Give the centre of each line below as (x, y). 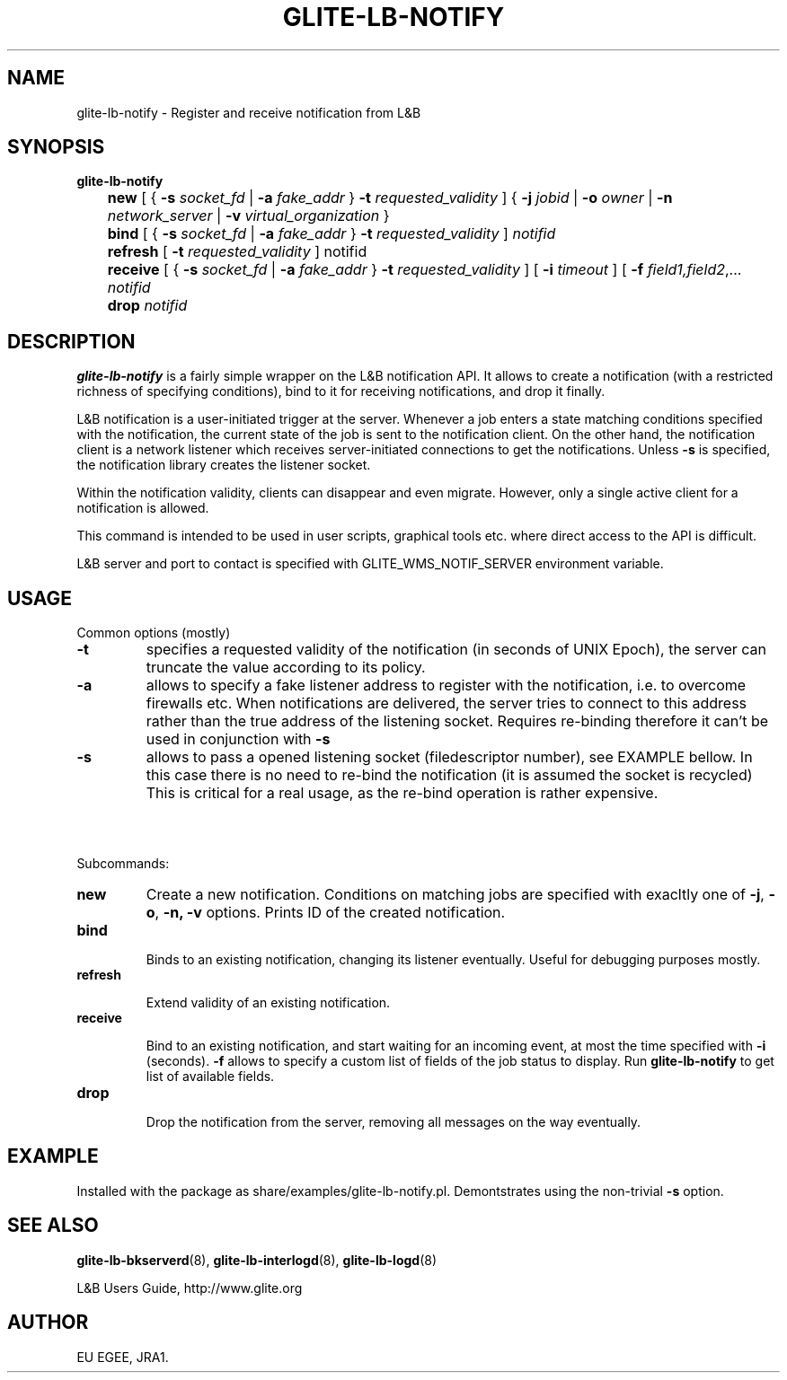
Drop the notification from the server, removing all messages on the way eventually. (393, 1121)
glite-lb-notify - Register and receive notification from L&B (249, 112)
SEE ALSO (53, 1226)
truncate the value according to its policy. (286, 668)
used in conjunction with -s (238, 739)
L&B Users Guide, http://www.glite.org (190, 1288)
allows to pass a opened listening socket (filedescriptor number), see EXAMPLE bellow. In (449, 757)
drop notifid (147, 306)
